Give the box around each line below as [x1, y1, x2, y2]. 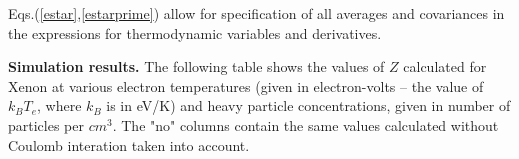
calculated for [403, 56, 487, 77]
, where [37, 95, 82, 116]
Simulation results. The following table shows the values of [8, 56, 385, 77]
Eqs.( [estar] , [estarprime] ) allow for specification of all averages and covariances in [8, 3, 505, 23]
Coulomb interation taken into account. [8, 134, 250, 155]
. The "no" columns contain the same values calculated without [112, 114, 499, 135]
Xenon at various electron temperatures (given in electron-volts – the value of [8, 75, 484, 96]
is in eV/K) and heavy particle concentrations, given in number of [106, 95, 511, 116]
